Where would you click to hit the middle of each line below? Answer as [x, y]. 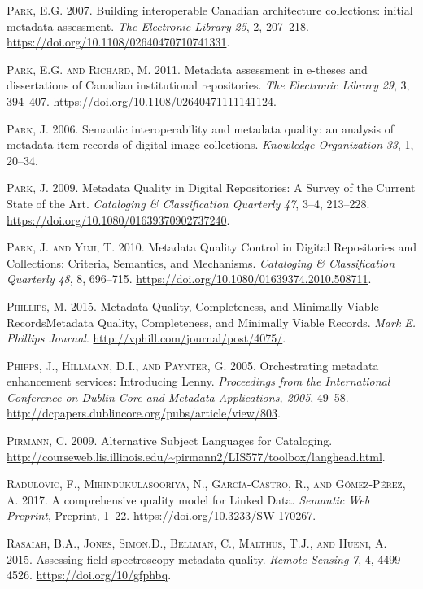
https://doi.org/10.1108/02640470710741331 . [118, 42]
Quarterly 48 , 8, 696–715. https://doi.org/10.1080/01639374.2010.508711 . [189, 279]
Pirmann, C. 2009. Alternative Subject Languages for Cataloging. [170, 441]
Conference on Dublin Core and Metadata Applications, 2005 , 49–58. [178, 397]
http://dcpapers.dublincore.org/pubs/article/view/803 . [144, 413]
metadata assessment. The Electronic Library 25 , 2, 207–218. [158, 26]
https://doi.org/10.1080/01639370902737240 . [118, 219]
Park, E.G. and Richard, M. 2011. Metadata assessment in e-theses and [187, 69]
